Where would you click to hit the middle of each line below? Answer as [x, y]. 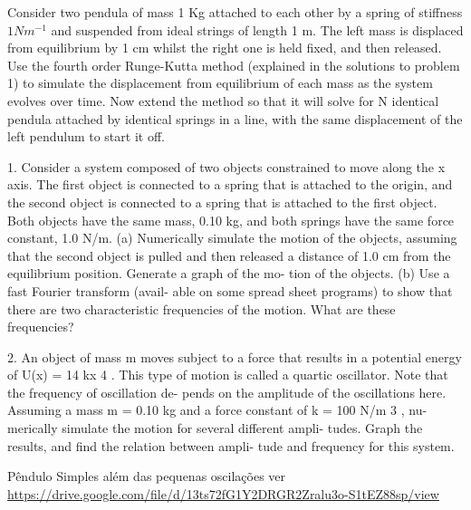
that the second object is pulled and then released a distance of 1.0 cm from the [229, 255]
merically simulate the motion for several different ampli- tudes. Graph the [215, 428]
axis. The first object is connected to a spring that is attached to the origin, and [230, 184]
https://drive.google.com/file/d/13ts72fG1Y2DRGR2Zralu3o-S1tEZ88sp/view [223, 493]
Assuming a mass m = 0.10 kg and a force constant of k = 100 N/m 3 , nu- [217, 410]
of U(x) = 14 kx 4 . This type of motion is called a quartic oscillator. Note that [228, 375]
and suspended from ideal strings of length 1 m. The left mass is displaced [257, 29]
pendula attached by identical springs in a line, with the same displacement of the [235, 118]
